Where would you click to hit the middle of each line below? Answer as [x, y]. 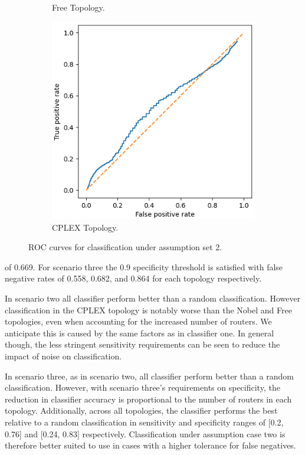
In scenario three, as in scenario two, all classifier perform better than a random [149, 376]
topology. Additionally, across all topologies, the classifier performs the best [141, 410]
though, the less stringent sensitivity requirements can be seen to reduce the [142, 344]
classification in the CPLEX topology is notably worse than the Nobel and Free [148, 310]
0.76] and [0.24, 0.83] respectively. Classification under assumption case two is [145, 433]
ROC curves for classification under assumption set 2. [125, 247]
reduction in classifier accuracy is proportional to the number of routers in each [148, 399]
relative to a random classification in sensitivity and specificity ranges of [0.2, [144, 422]
